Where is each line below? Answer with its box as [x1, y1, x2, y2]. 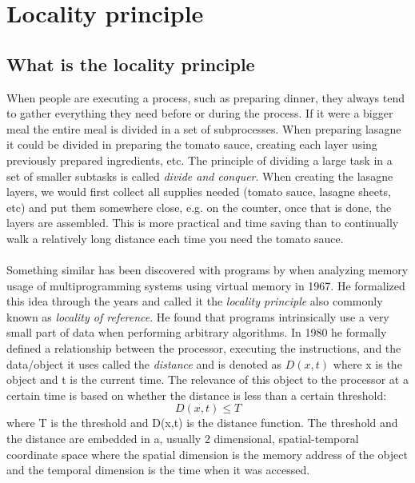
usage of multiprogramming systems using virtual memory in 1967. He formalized [6, 277, 405, 293]
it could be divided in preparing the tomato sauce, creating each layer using [6, 136, 377, 153]
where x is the [333, 355, 402, 372]
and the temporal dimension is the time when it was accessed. [6, 461, 310, 478]
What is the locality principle [6, 51, 255, 76]
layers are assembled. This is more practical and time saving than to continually [6, 214, 399, 231]
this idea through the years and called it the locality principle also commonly [6, 293, 383, 309]
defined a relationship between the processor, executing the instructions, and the [6, 340, 401, 357]
